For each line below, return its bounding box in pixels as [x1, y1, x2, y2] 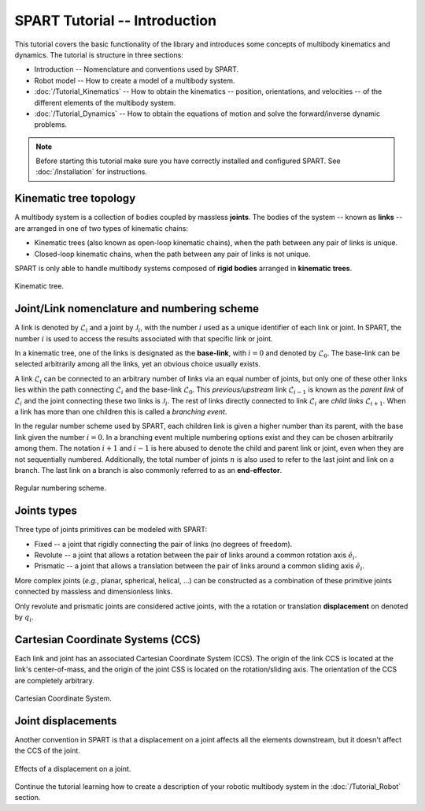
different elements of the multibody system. [34, 98, 176, 107]
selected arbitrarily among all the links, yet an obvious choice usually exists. [14, 359, 261, 369]
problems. [34, 120, 67, 129]
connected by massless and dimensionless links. [14, 587, 173, 597]
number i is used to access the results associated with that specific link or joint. [14, 333, 273, 343]
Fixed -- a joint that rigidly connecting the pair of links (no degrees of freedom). [34, 539, 293, 549]
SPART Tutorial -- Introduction [14, 12, 216, 29]
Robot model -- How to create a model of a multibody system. [34, 76, 235, 85]
